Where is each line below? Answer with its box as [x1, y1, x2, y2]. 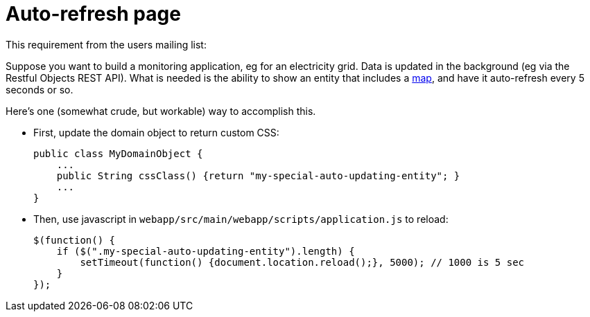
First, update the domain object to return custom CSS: [33, 126, 279, 138]
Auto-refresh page [6, 2, 181, 26]
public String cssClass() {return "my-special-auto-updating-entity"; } [56, 170, 460, 181]
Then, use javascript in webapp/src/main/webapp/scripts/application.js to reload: [33, 212, 449, 225]
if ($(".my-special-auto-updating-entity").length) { [56, 245, 355, 257]
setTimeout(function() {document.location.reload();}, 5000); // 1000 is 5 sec [80, 256, 525, 268]
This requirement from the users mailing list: [6, 38, 207, 51]
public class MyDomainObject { [33, 147, 203, 159]
